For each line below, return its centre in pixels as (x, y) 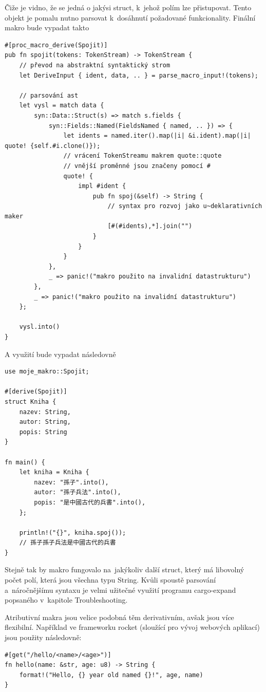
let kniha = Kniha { (54, 472)
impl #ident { (102, 186)
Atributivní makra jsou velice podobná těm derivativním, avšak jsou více (119, 617)
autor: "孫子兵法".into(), (78, 492)
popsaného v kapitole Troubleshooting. (66, 600)
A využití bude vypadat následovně (60, 354)
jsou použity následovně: (43, 637)
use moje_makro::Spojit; (47, 372)
